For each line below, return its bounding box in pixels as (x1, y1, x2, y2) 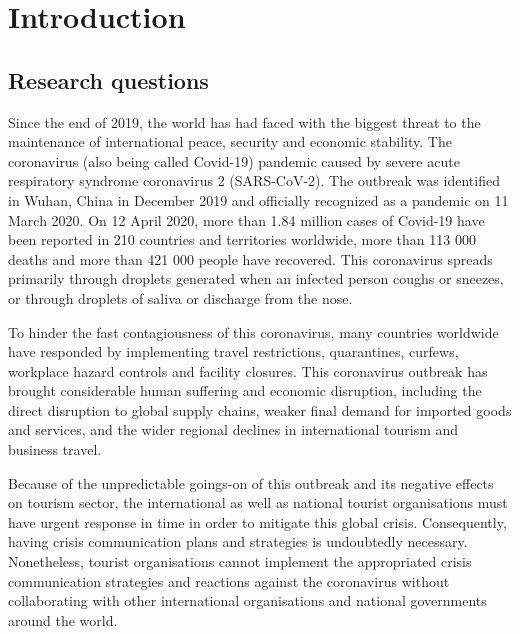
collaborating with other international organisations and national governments (8, 590, 487, 611)
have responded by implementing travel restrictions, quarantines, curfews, (8, 341, 459, 362)
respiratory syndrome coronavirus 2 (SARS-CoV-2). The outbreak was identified (8, 170, 500, 191)
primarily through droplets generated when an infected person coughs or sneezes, (8, 268, 504, 289)
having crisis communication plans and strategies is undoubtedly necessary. (8, 531, 468, 552)
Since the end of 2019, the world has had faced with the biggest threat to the (8, 111, 481, 132)
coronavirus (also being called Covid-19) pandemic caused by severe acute (8, 150, 460, 171)
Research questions (8, 64, 209, 95)
